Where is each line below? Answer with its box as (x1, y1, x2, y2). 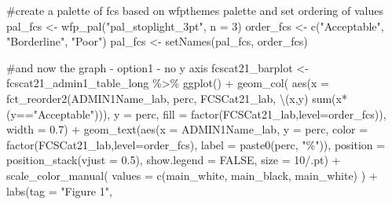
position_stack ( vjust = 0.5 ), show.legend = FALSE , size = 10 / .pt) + (6, 152, 341, 168)
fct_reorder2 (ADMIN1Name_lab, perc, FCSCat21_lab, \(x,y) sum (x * (6, 90, 347, 106)
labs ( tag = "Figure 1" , (6, 182, 112, 199)
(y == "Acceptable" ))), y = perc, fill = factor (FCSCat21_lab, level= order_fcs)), (6, 105, 387, 122)
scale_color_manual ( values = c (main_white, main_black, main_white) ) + (6, 167, 378, 183)
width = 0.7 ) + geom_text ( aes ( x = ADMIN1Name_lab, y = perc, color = (6, 121, 368, 137)
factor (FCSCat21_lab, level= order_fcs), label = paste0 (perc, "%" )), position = (6, 136, 386, 152)
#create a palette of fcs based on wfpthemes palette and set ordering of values (6, 2, 383, 18)
